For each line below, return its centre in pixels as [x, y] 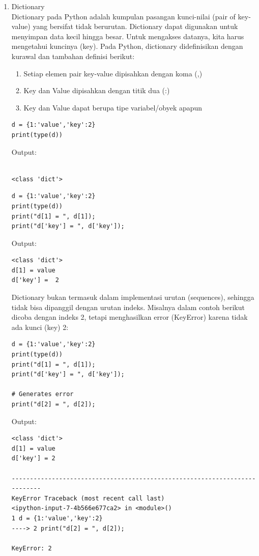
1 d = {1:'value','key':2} [57, 518]
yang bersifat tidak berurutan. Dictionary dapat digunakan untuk [135, 26]
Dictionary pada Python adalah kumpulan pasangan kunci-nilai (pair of [123, 16]
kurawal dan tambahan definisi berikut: [73, 56]
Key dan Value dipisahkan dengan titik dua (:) [97, 90]
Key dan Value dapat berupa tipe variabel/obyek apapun [113, 107]
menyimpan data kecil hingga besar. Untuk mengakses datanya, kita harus [128, 36]
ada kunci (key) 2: [40, 327]
